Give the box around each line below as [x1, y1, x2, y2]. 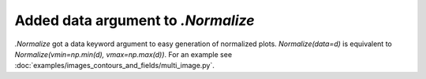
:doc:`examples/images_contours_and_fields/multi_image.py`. [14, 61, 215, 70]
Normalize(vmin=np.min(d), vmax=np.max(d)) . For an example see [14, 49, 233, 59]
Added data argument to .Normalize [14, 12, 256, 29]
